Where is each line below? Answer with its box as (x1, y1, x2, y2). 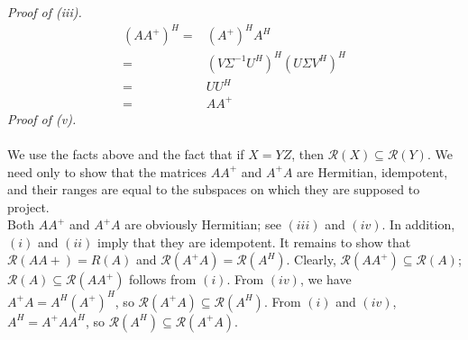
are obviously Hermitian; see (124, 215, 281, 234)
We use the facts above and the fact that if (7, 144, 244, 163)
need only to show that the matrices (7, 162, 207, 181)
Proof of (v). (7, 109, 77, 128)
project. (7, 197, 50, 216)
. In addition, (381, 215, 455, 234)
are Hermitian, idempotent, (297, 162, 448, 181)
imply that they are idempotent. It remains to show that (97, 232, 411, 251)
